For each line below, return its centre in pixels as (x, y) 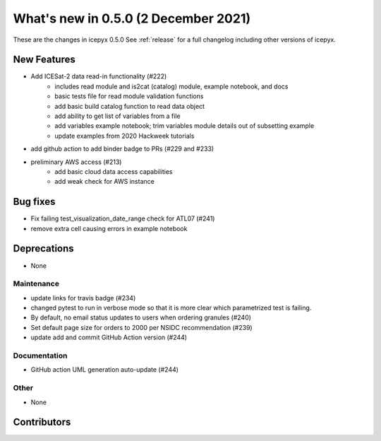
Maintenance (36, 284)
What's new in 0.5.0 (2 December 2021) (132, 18)
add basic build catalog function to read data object (129, 106)
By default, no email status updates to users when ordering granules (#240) (141, 317)
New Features (44, 60)
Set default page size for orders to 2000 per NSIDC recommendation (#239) (142, 327)
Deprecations (43, 248)
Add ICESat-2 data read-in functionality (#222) (99, 76)
